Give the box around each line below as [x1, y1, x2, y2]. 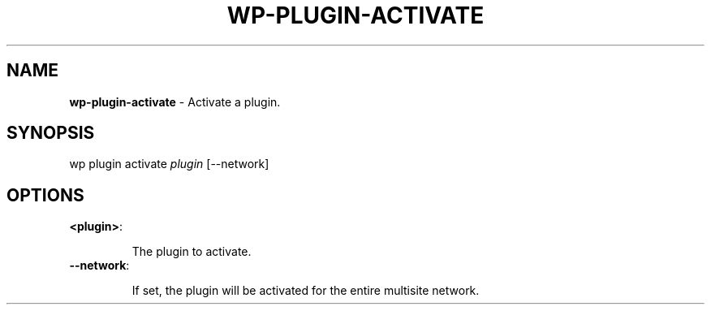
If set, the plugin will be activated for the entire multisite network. [131, 283, 480, 298]
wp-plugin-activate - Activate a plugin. [69, 94, 281, 109]
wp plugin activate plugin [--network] [69, 157, 269, 171]
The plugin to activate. [131, 244, 252, 259]
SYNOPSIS [6, 123, 95, 144]
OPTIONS [6, 184, 84, 205]
